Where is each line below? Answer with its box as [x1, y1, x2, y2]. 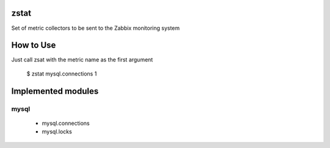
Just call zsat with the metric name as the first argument [11, 56, 153, 63]
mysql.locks [42, 128, 73, 135]
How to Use [11, 40, 56, 51]
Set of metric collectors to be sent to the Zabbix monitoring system [11, 24, 180, 32]
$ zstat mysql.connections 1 [26, 70, 97, 77]
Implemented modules [11, 86, 99, 96]
